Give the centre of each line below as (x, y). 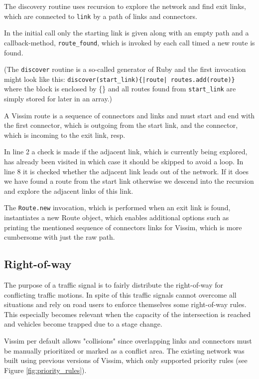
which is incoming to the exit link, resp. (65, 135)
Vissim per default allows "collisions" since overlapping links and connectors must (128, 341)
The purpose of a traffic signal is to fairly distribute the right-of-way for (114, 285)
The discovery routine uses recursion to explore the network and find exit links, (125, 6)
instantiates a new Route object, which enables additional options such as (117, 217)
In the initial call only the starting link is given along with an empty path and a (127, 33)
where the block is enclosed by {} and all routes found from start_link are (120, 89)
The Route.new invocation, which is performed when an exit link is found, (117, 207)
